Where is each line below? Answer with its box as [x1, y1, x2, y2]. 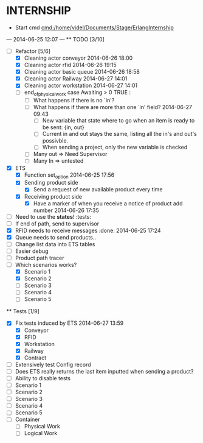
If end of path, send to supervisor [15, 220, 99, 227]
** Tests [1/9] [6, 308, 40, 315]
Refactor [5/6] [15, 47, 50, 55]
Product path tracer [15, 254, 65, 262]
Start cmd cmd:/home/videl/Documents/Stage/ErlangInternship [15, 24, 174, 31]
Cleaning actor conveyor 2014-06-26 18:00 [24, 54, 133, 62]
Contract [24, 354, 47, 361]
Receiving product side [24, 193, 83, 200]
